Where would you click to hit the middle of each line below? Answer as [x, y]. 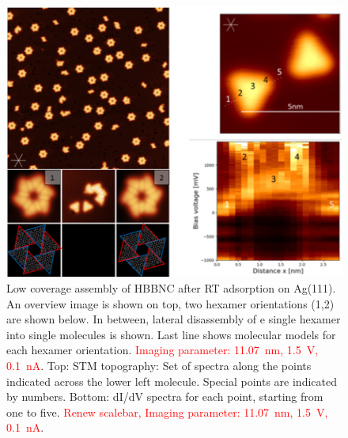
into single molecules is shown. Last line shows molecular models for [171, 334]
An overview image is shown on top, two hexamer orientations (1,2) [170, 303]
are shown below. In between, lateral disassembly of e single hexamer [174, 319]
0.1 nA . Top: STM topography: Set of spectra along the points [159, 365]
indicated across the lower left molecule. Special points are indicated [172, 381]
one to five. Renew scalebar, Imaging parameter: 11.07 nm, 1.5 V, [167, 412]
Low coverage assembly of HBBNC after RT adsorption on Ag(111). [171, 287]
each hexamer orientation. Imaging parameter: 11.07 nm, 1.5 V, [163, 350]
